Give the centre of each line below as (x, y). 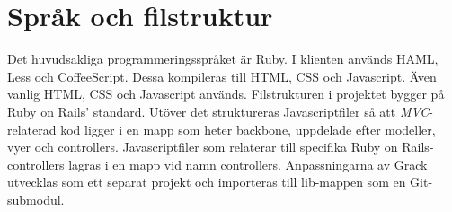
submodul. (36, 199)
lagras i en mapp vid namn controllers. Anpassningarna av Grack (248, 164)
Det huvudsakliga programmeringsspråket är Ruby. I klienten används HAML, (223, 59)
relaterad (32, 129)
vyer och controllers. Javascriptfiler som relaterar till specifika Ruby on (203, 147)
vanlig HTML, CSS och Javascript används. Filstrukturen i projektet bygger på (226, 94)
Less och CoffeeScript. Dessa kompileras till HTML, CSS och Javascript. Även (222, 76)
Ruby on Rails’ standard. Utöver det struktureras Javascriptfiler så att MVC (218, 111)
